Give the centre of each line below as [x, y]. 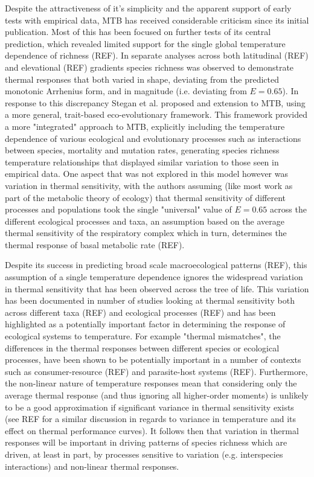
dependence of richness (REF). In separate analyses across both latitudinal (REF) [157, 55]
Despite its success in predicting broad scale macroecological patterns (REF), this [156, 265]
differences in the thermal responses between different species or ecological [142, 347]
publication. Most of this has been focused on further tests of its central [138, 32]
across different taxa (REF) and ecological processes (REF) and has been [140, 312]
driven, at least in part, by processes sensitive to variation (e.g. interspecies [144, 454]
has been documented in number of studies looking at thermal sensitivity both [150, 300]
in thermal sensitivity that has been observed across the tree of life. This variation [157, 288]
